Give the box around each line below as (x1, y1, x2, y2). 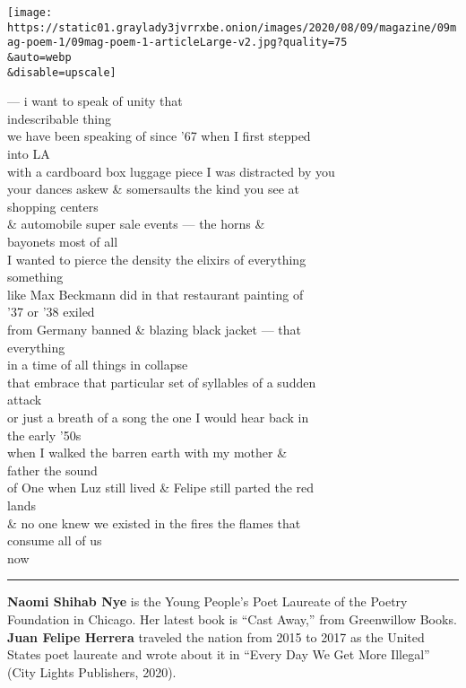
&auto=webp (7, 50, 72, 64)
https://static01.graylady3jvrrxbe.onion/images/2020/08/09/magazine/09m (7, 21, 457, 34)
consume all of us (7, 531, 102, 550)
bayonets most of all (7, 232, 118, 251)
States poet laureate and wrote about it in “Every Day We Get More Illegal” (7, 645, 430, 664)
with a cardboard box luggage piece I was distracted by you (7, 161, 335, 180)
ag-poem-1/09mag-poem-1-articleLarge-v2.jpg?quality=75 (7, 36, 348, 49)
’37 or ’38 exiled (7, 302, 95, 321)
